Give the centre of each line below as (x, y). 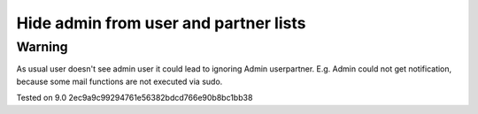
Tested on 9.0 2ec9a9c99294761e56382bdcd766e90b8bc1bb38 (135, 98)
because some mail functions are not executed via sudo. (119, 81)
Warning (42, 47)
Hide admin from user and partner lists (161, 23)
